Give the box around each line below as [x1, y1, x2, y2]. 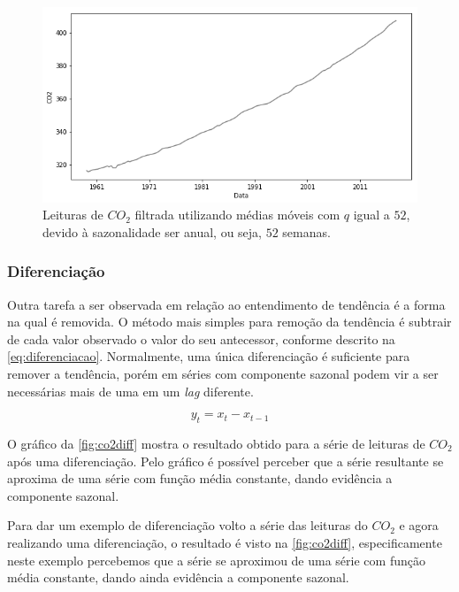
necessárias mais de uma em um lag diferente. [7, 381, 254, 400]
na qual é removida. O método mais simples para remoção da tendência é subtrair [7, 312, 452, 331]
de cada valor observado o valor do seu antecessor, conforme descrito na [7, 329, 395, 348]
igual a [353, 205, 390, 224]
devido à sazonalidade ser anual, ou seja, [42, 222, 262, 241]
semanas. [282, 222, 331, 241]
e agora [399, 516, 439, 534]
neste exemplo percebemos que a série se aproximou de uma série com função [7, 550, 425, 569]
